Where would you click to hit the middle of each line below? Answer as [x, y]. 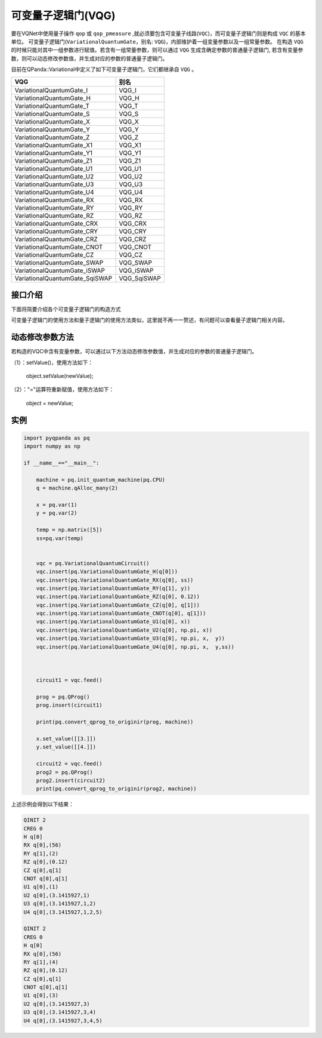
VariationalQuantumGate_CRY [56, 231]
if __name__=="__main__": [61, 463]
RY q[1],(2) [41, 853]
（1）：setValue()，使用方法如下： [52, 362]
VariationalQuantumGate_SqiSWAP [64, 278]
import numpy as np [52, 446]
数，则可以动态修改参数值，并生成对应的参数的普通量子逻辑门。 [89, 58]
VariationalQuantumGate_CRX [56, 223]
